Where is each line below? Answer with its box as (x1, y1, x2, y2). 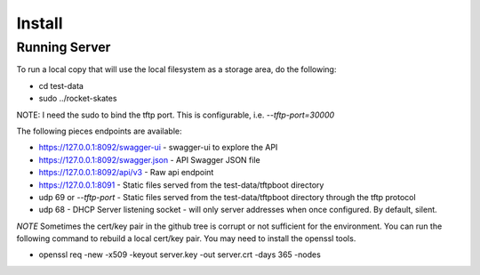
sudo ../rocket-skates (38, 93, 117, 104)
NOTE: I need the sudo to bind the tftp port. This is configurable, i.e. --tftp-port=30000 (16, 109, 335, 120)
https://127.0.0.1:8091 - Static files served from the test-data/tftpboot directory (38, 179, 324, 190)
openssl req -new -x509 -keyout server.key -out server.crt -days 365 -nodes (38, 249, 322, 260)
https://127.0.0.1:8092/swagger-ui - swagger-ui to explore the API (38, 142, 278, 153)
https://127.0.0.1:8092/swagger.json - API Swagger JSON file (38, 154, 261, 165)
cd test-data (38, 80, 84, 91)
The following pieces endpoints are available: (16, 125, 182, 136)
